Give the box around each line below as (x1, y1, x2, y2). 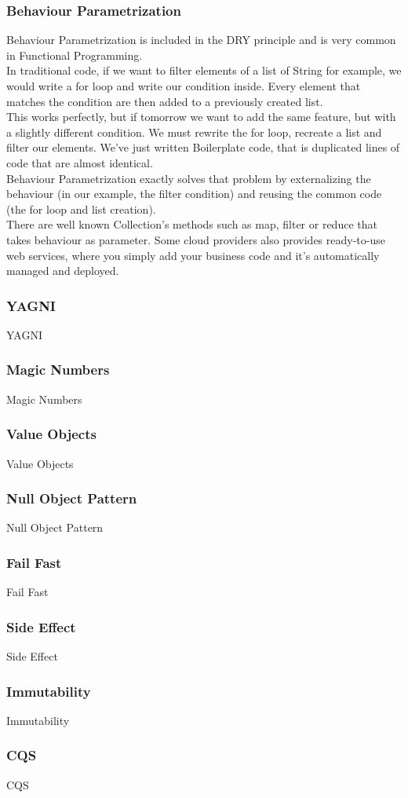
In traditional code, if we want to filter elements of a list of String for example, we (6, 62, 402, 79)
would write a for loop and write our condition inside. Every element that (6, 78, 361, 93)
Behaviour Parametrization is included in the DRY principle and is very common (6, 31, 396, 48)
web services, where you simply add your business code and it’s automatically (6, 247, 380, 263)
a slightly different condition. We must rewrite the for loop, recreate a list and (6, 123, 382, 140)
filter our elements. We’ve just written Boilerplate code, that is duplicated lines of (6, 139, 400, 156)
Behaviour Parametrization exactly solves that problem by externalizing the (6, 170, 371, 186)
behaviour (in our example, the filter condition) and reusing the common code (6, 185, 382, 202)
